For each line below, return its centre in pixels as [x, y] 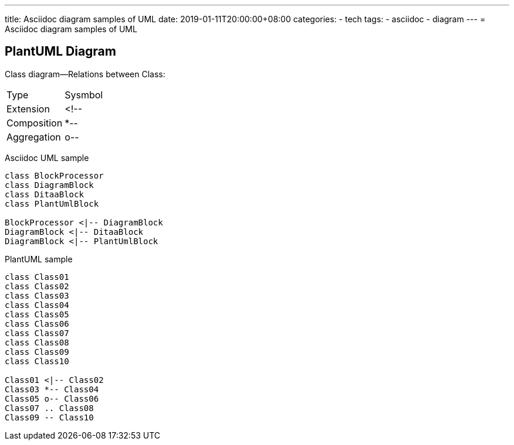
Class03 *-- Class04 [52, 389]
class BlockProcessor [54, 175]
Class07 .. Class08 [49, 408]
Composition [35, 123]
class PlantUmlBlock [52, 203]
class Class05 [37, 314]
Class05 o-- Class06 [52, 398]
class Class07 [37, 333]
